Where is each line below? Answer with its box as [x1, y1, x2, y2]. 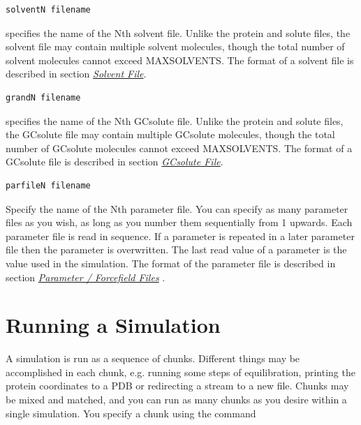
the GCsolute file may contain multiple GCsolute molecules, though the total [6, 127, 335, 142]
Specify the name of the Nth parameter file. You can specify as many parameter [6, 201, 348, 216]
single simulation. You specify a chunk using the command [6, 405, 256, 420]
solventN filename [6, 5, 91, 15]
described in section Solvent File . [6, 66, 147, 81]
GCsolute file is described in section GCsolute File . [6, 154, 223, 169]
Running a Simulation [6, 311, 221, 339]
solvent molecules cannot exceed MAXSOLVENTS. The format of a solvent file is [6, 52, 354, 67]
